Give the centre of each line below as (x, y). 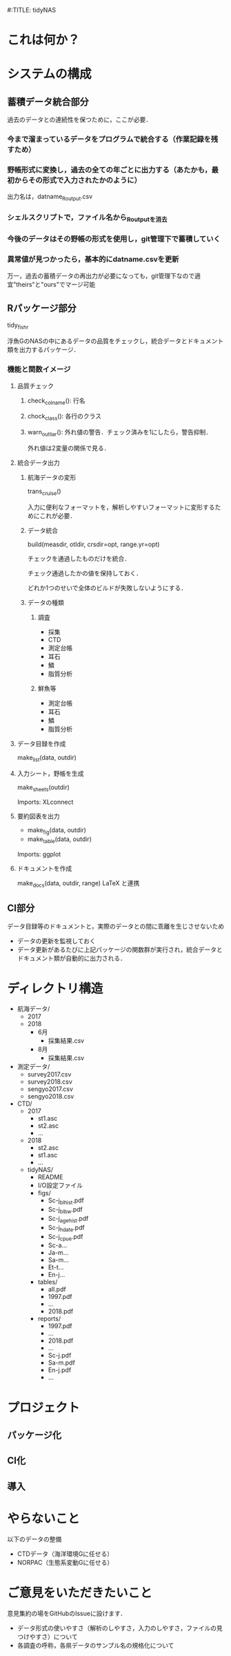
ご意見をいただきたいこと (80, 1593)
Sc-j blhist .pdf (66, 1201)
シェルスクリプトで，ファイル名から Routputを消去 (87, 218)
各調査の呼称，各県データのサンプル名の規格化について (96, 1645)
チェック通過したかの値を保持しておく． (85, 573)
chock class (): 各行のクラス (64, 417)
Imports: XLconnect (45, 802)
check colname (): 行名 (56, 401)
